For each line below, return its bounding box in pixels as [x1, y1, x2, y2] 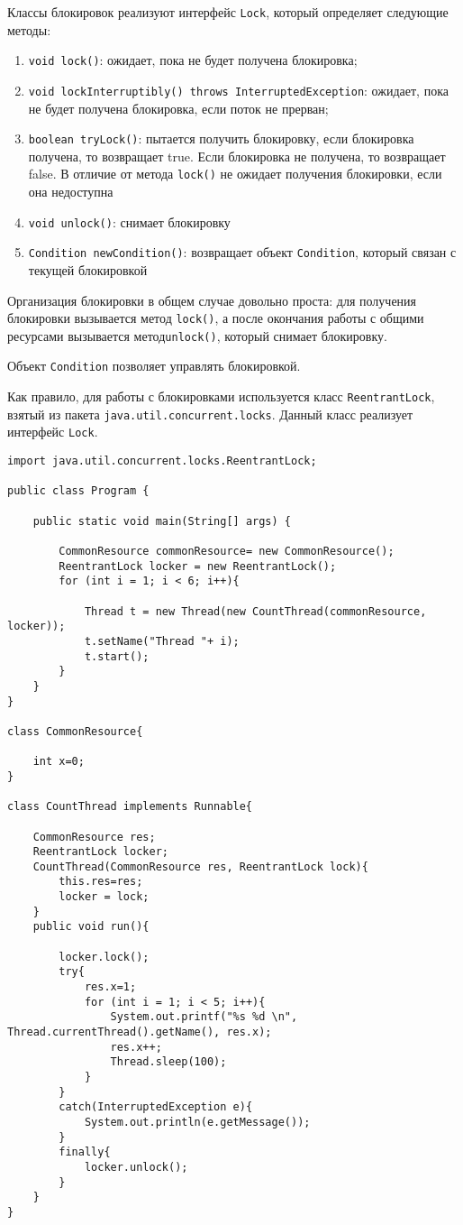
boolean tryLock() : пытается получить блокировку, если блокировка [28, 129, 414, 148]
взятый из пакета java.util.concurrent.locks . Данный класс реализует [7, 404, 413, 423]
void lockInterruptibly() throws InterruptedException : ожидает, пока [28, 80, 449, 99]
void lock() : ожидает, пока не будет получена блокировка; [28, 51, 358, 69]
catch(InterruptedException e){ [59, 1101, 253, 1114]
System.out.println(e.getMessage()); [84, 1115, 311, 1128]
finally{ [59, 1146, 111, 1159]
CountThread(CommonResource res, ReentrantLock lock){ [32, 860, 368, 873]
